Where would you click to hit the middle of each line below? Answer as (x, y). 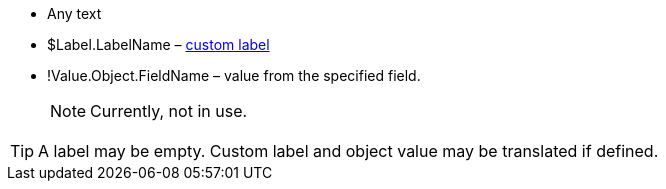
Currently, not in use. (169, 111)
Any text (74, 13)
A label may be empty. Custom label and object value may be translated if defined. (348, 151)
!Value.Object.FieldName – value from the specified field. (234, 75)
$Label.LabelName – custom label (158, 44)
